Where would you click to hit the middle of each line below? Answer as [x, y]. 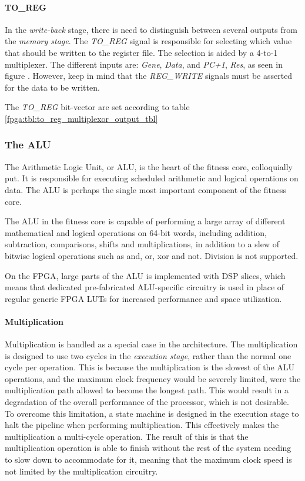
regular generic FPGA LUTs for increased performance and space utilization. [143, 298]
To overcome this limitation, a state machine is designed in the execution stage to [152, 413]
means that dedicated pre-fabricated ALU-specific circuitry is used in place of [145, 287]
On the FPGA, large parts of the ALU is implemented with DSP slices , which [145, 275]
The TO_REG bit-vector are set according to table [97, 107]
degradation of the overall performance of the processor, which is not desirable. [147, 402]
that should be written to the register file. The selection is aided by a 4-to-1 [141, 52]
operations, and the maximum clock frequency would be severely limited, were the [153, 378]
